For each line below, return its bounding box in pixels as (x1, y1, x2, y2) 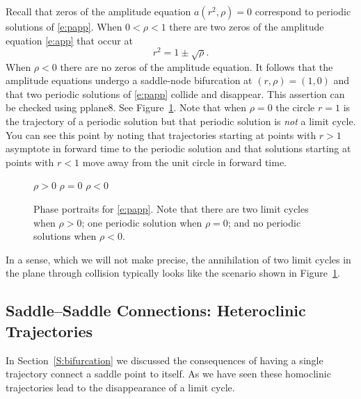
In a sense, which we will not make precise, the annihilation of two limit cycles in (6, 252, 351, 266)
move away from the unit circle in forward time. (82, 154, 287, 169)
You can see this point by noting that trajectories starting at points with (6, 127, 316, 142)
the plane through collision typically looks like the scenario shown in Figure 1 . (6, 266, 340, 280)
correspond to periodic (255, 4, 351, 18)
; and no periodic (227, 215, 301, 229)
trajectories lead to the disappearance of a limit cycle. (6, 380, 235, 394)
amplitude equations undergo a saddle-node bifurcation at (6, 73, 252, 88)
